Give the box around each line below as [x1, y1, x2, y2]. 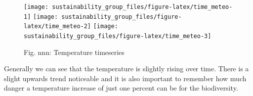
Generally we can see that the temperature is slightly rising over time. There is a [4, 63, 249, 74]
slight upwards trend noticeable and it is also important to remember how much [4, 73, 247, 83]
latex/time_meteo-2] [24, 23, 91, 30]
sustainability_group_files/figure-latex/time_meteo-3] [24, 32, 211, 40]
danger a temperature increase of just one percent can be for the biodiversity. [4, 83, 238, 93]
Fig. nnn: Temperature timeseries [24, 47, 125, 57]
